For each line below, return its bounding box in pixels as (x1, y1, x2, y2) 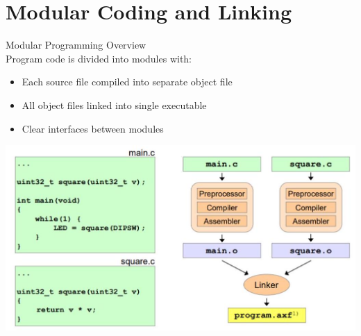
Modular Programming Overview (6, 37, 146, 52)
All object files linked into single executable (22, 97, 207, 112)
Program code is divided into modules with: (6, 51, 192, 65)
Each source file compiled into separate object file (22, 74, 233, 89)
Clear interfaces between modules (22, 121, 164, 135)
